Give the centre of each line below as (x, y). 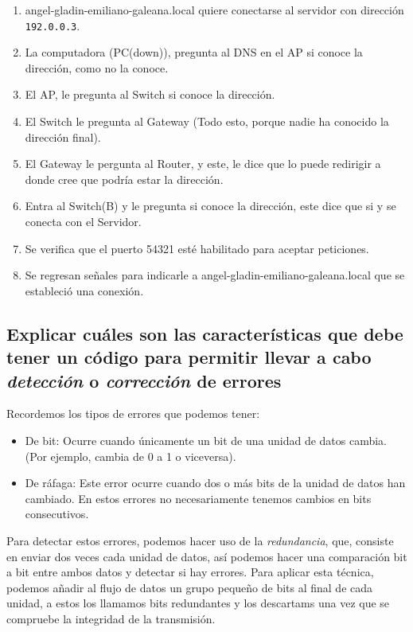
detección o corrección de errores (144, 380)
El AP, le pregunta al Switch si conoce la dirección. (150, 94)
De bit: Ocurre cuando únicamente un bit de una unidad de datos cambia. (206, 440)
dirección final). (63, 137)
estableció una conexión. (84, 290)
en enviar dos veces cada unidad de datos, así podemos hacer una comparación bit (207, 556)
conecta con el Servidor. (83, 221)
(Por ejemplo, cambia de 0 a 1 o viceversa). (131, 456)
